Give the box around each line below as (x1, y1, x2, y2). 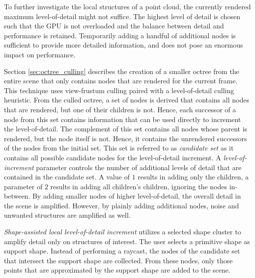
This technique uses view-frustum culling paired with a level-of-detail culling (4, 85, 234, 95)
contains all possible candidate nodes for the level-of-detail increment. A (4, 152, 221, 162)
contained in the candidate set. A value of (4, 172, 130, 182)
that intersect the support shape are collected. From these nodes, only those (4, 255, 233, 265)
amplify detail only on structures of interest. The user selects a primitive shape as (4, 236, 250, 246)
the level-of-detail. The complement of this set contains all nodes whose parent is (4, 124, 248, 134)
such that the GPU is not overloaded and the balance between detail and (4, 21, 224, 31)
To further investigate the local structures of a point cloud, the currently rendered (4, 1, 251, 11)
